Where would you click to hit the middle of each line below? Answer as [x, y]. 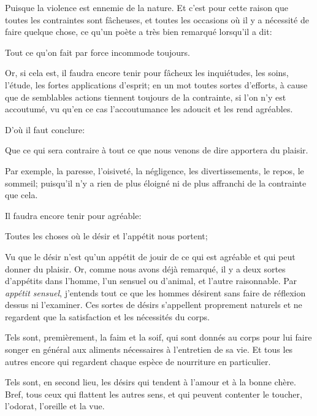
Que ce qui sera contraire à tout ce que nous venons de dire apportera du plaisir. [157, 150]
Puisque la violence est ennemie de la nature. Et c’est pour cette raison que [147, 7]
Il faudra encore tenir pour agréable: [73, 215]
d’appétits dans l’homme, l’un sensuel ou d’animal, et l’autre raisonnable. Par [151, 281]
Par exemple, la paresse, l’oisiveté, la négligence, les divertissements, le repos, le [155, 170]
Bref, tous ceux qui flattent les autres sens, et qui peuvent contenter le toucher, [154, 394]
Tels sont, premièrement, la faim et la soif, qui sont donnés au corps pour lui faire [158, 337]
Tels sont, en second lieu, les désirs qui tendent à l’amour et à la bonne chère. [151, 382]
